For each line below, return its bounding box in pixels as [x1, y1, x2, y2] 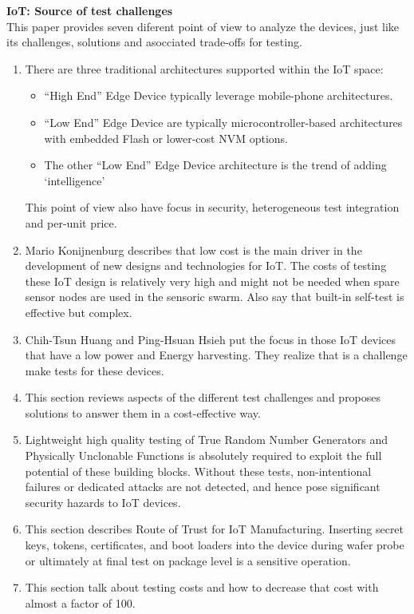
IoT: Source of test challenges [6, 2, 173, 18]
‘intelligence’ [44, 172, 105, 188]
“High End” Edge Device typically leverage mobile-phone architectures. [44, 87, 393, 104]
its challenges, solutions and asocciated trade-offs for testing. [6, 34, 302, 50]
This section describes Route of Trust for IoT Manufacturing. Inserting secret [25, 521, 404, 537]
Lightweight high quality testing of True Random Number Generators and [25, 431, 388, 448]
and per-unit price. [25, 214, 117, 231]
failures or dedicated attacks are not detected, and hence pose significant [25, 478, 380, 495]
